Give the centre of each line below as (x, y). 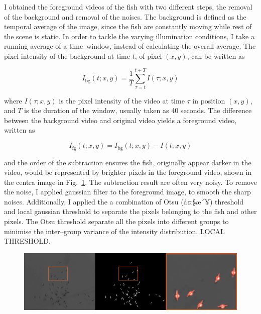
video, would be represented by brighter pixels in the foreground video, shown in (128, 172)
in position (209, 100)
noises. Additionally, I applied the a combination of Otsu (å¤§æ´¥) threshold (124, 201)
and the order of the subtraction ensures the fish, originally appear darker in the (128, 162)
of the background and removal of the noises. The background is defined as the (125, 16)
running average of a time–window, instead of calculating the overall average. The (130, 46)
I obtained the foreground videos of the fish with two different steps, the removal (128, 7)
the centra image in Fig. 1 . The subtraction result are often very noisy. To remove (130, 182)
